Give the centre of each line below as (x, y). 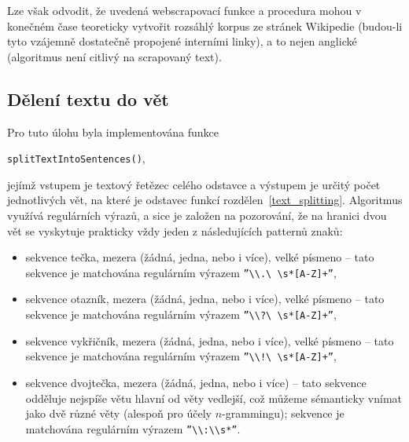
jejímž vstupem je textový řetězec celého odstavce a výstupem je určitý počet (194, 184)
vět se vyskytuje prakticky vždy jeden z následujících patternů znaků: (175, 230)
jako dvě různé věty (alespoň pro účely (119, 413)
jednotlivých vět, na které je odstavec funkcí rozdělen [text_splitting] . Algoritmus (205, 200)
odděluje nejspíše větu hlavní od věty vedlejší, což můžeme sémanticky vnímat (214, 398)
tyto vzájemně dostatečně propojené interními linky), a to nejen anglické (182, 41)
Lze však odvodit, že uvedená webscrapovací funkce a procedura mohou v (184, 10)
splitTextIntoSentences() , (76, 158)
